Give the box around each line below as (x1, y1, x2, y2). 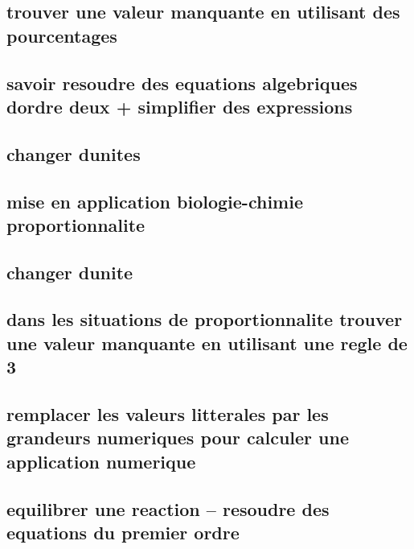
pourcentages (6, 23, 117, 47)
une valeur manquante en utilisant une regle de (6, 330, 408, 355)
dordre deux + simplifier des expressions (6, 93, 353, 118)
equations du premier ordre (6, 519, 240, 544)
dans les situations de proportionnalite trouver (6, 307, 403, 332)
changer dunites (6, 141, 141, 166)
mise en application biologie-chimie (6, 188, 303, 213)
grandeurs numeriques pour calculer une (6, 425, 350, 450)
